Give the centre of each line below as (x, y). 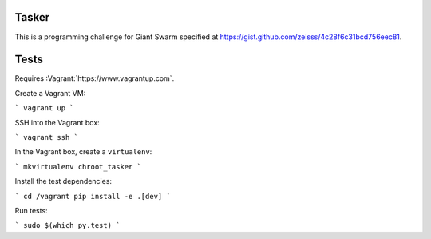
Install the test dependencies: (63, 181)
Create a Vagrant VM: (50, 93)
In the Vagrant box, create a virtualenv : (83, 152)
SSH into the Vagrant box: (57, 122)
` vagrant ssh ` (47, 137)
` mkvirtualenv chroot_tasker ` (78, 167)
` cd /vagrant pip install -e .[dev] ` (93, 196)
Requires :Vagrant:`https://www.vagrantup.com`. (95, 78)
